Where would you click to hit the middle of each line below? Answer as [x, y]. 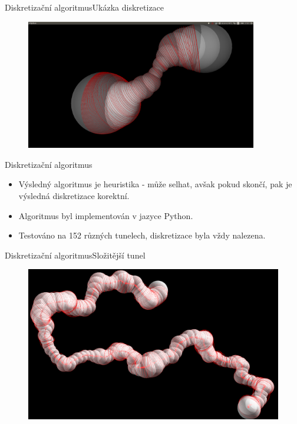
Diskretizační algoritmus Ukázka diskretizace [85, 7]
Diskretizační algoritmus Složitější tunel [75, 255]
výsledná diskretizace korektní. [74, 196]
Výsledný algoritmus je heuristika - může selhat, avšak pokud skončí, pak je [155, 184]
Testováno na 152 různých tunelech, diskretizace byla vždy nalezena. [142, 235]
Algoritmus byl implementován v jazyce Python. [106, 215]
